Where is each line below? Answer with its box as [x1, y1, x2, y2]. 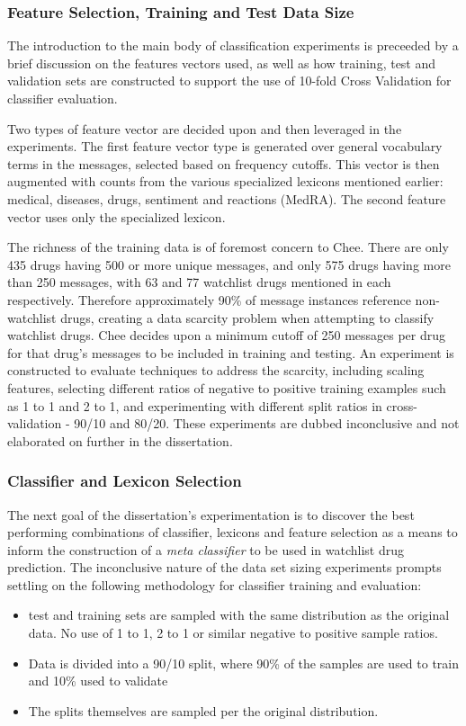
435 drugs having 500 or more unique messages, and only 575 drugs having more [7, 255, 451, 273]
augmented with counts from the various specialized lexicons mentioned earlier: [7, 172, 444, 191]
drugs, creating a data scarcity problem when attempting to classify [60, 308, 435, 327]
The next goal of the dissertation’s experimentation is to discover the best [7, 505, 415, 524]
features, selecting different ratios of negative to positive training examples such [7, 378, 446, 397]
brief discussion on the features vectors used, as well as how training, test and [7, 53, 436, 72]
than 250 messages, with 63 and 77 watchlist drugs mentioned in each [7, 273, 391, 291]
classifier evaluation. [7, 89, 118, 107]
